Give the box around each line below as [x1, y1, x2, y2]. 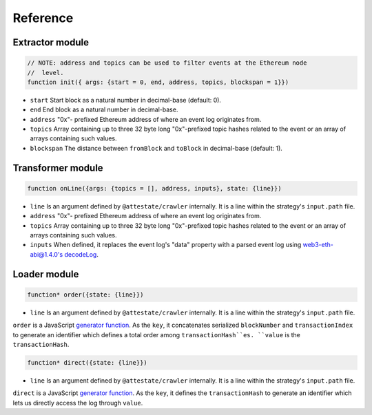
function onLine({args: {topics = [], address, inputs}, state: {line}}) [27, 184, 282, 192]
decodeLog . [64, 250, 99, 258]
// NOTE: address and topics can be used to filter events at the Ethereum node [27, 59, 307, 67]
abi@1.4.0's [30, 250, 63, 258]
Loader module [12, 268, 79, 280]
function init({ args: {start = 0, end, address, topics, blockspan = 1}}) [27, 78, 289, 86]
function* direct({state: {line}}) [27, 359, 147, 366]
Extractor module [12, 36, 90, 48]
